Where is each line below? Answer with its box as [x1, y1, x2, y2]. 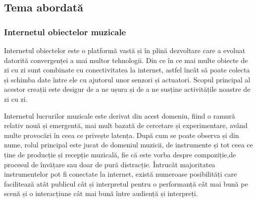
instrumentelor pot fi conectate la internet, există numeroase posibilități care [4, 169, 237, 179]
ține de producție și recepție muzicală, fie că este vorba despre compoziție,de [4, 149, 236, 159]
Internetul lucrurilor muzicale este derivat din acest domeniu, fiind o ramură [4, 110, 235, 121]
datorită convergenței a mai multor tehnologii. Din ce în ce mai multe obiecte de [4, 55, 248, 65]
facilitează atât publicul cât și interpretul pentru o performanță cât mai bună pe [4, 178, 248, 189]
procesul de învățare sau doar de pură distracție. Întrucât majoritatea [4, 159, 215, 169]
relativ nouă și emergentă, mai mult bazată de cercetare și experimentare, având [4, 120, 248, 131]
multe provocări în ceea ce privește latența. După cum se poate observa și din [4, 130, 239, 140]
